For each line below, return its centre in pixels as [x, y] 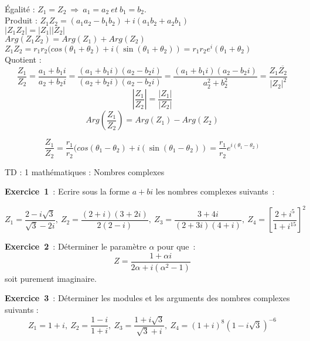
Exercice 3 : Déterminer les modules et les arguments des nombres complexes [147, 298]
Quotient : [23, 59]
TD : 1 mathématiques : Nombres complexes [85, 171]
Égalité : [20, 8]
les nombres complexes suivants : [215, 191]
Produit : [21, 20]
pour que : [176, 246]
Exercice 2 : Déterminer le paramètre [76, 246]
